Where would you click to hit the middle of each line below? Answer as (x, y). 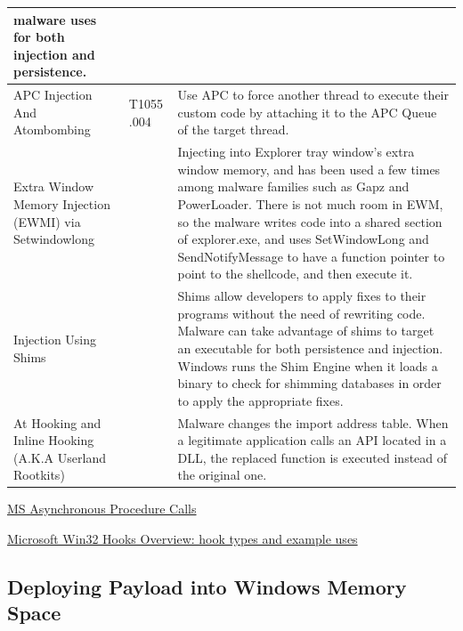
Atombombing (52, 129)
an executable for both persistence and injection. (310, 348)
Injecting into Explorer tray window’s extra (296, 152)
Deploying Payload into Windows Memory (207, 587)
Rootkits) (39, 475)
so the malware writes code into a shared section (310, 221)
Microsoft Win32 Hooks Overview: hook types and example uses (183, 539)
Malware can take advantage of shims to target (306, 331)
